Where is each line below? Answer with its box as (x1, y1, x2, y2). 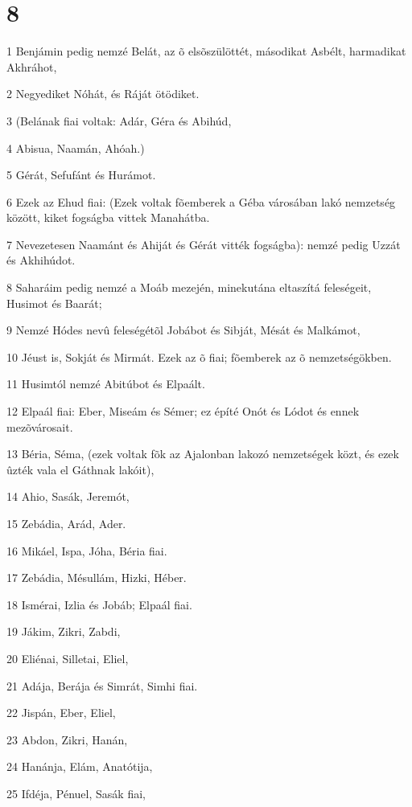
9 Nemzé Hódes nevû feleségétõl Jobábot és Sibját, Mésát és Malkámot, (6, 322, 360, 338)
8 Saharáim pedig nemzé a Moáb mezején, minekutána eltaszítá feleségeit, (6, 279, 372, 296)
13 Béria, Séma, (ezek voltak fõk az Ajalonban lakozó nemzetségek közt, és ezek (6, 445, 399, 462)
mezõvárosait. (6, 418, 73, 435)
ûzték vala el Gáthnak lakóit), (6, 461, 154, 477)
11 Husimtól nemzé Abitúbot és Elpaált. (6, 375, 205, 392)
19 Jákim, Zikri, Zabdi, (6, 623, 121, 640)
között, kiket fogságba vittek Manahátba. (6, 209, 210, 226)
